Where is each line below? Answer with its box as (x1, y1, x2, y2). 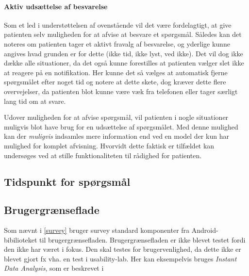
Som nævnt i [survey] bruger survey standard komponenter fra (4, 225, 190, 235)
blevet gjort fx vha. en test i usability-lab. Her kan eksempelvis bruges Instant (4, 253, 237, 263)
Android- (191, 225, 218, 235)
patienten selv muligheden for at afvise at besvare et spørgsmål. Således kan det (4, 29, 242, 39)
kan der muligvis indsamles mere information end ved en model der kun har (4, 131, 229, 141)
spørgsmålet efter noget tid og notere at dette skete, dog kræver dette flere (4, 77, 226, 87)
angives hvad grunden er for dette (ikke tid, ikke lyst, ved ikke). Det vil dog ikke (4, 48, 243, 58)
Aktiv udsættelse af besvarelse (4, 1, 108, 11)
